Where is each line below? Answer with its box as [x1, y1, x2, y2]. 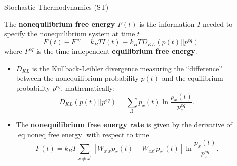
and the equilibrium [162, 73, 223, 83]
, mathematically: [61, 83, 115, 93]
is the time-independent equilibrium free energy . [36, 46, 197, 57]
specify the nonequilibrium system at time [4, 28, 135, 39]
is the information [139, 18, 195, 29]
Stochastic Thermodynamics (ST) [4, 2, 109, 12]
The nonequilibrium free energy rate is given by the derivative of [16, 119, 232, 130]
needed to [203, 18, 233, 29]
